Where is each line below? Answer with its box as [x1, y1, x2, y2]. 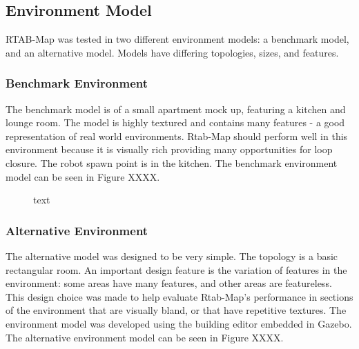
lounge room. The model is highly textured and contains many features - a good [6, 115, 345, 130]
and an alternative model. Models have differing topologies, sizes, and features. [6, 45, 339, 59]
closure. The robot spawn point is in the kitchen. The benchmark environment [6, 155, 338, 170]
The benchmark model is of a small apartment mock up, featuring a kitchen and [6, 101, 346, 116]
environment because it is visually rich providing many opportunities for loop [6, 142, 333, 157]
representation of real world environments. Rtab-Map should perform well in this [6, 128, 348, 143]
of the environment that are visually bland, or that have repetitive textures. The [6, 303, 347, 317]
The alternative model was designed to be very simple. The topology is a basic [6, 248, 338, 263]
